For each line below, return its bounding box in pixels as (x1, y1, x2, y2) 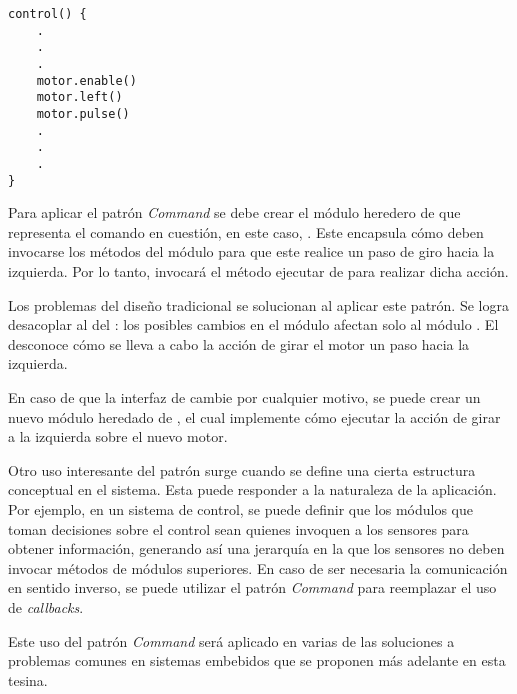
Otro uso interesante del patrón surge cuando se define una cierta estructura (8, 459, 476, 480)
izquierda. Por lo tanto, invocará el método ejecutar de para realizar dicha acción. (8, 261, 509, 281)
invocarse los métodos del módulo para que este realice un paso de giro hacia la (8, 241, 495, 262)
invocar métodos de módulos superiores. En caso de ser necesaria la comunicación (8, 557, 508, 578)
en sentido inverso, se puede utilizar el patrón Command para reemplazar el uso (8, 577, 497, 598)
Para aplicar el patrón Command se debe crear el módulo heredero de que (8, 202, 461, 223)
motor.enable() (36, 73, 137, 88)
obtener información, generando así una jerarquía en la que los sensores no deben (8, 538, 505, 559)
